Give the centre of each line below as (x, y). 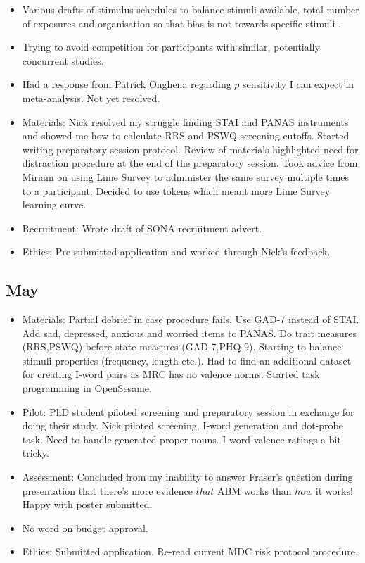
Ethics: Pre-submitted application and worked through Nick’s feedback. (176, 252)
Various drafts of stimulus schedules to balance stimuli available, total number (191, 9)
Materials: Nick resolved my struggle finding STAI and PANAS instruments (185, 121)
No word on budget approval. (85, 527)
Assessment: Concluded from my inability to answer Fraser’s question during (187, 477)
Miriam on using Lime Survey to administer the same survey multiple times (186, 176)
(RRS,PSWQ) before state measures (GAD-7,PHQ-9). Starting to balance (182, 347)
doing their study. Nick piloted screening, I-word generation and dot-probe (182, 425)
